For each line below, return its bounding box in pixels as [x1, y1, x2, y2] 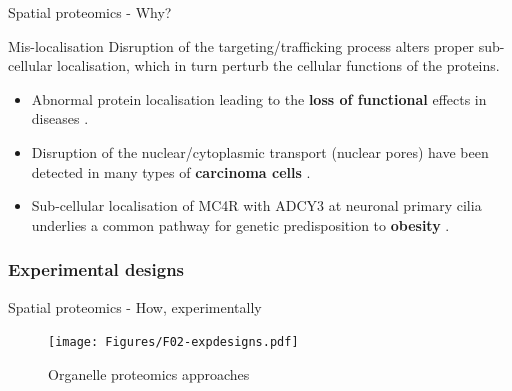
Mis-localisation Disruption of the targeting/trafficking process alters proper [8, 35, 475, 56]
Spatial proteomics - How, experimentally [8, 296, 262, 317]
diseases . [31, 108, 89, 129]
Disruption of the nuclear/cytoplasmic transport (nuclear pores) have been [31, 141, 489, 162]
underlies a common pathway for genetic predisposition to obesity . [31, 214, 450, 235]
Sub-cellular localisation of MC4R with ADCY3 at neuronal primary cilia [31, 195, 482, 216]
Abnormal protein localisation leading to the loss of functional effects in [31, 88, 487, 109]
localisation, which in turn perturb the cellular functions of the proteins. [57, 55, 500, 76]
